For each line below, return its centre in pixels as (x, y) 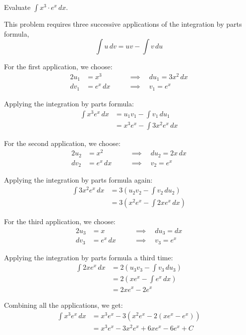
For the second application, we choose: (62, 143)
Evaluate (17, 7)
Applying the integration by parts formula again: (78, 180)
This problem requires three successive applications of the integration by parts (123, 24)
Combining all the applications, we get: (63, 305)
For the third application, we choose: (60, 221)
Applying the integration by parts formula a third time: (89, 257)
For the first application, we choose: (58, 67)
